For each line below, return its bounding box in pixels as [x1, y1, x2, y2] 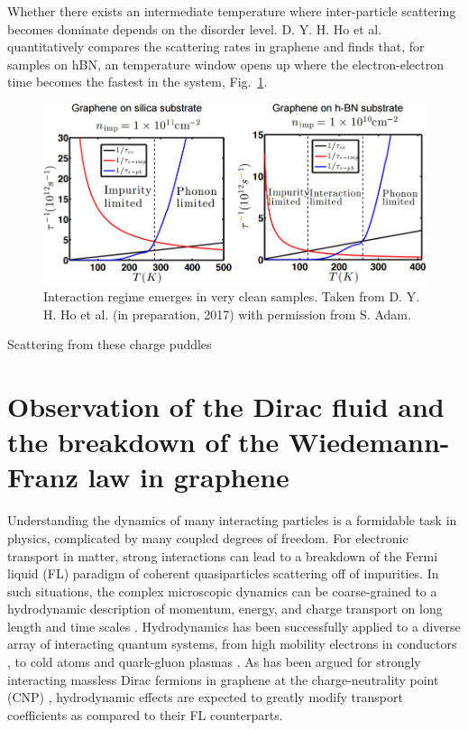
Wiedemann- [288, 423, 450, 460]
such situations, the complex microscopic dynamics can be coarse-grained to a [7, 581, 437, 600]
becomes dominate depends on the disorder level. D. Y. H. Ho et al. [7, 19, 382, 38]
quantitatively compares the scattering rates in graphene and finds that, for [7, 37, 425, 56]
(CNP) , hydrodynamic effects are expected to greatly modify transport [7, 688, 403, 707]
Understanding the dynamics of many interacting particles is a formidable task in [7, 511, 457, 530]
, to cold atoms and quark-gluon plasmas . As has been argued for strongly [7, 652, 421, 671]
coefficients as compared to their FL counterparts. [7, 705, 283, 724]
